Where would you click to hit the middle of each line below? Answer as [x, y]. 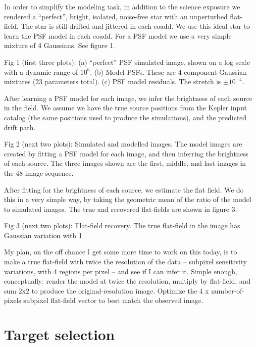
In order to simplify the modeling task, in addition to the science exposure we [122, 6]
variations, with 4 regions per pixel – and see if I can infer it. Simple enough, [121, 271]
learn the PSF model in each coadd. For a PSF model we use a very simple [118, 35]
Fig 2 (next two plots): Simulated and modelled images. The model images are [123, 144]
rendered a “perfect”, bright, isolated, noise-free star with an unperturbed [116, 16]
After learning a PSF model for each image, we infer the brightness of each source [128, 98]
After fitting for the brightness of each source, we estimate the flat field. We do [124, 189]
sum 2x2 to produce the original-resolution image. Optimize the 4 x [106, 290]
